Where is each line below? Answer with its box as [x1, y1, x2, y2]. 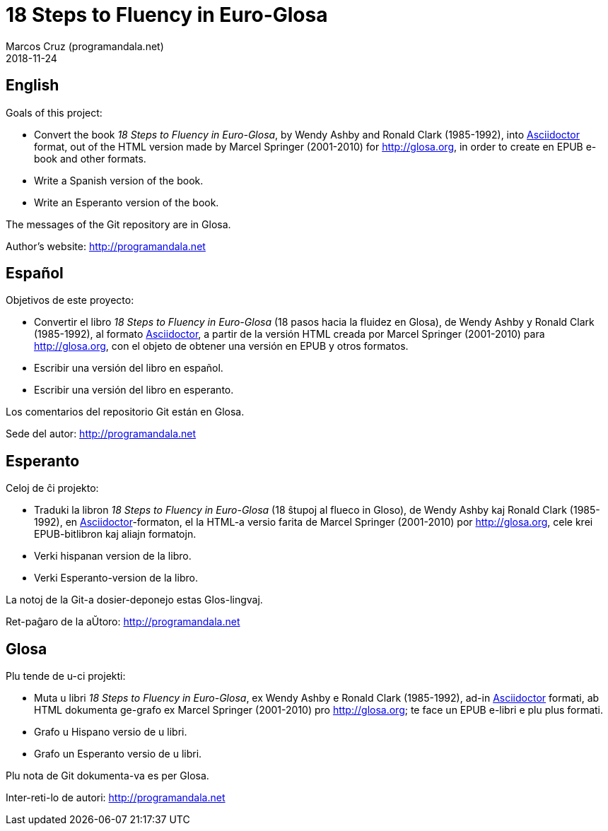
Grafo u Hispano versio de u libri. [34, 726, 187, 738]
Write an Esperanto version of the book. [34, 196, 219, 208]
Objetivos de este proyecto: [6, 294, 134, 307]
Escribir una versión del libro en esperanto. [34, 384, 234, 396]
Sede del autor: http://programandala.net [6, 428, 197, 440]
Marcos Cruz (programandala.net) [6, 40, 164, 52]
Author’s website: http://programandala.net [6, 240, 206, 252]
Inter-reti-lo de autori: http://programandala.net [6, 791, 226, 804]
